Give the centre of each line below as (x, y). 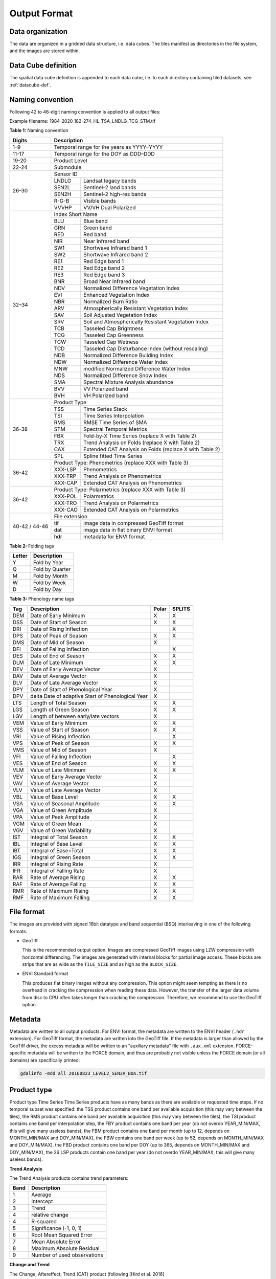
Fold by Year (48, 563)
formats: (18, 931)
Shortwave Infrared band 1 (115, 248)
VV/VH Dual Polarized (110, 207)
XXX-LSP (65, 469)
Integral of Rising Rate (57, 864)
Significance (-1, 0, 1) (56, 1228)
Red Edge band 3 (104, 275)
